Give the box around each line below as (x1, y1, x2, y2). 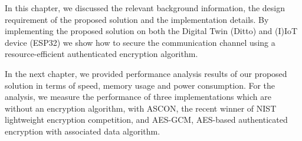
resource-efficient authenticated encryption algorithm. (5, 48, 198, 60)
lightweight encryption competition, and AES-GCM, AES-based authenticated (5, 113, 288, 126)
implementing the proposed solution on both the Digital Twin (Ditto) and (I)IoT (5, 25, 298, 37)
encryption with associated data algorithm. (5, 125, 160, 137)
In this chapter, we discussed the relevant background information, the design (5, 2, 285, 14)
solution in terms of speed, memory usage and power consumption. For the (5, 79, 275, 91)
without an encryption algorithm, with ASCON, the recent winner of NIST (5, 102, 277, 114)
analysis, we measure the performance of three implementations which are (5, 90, 271, 103)
